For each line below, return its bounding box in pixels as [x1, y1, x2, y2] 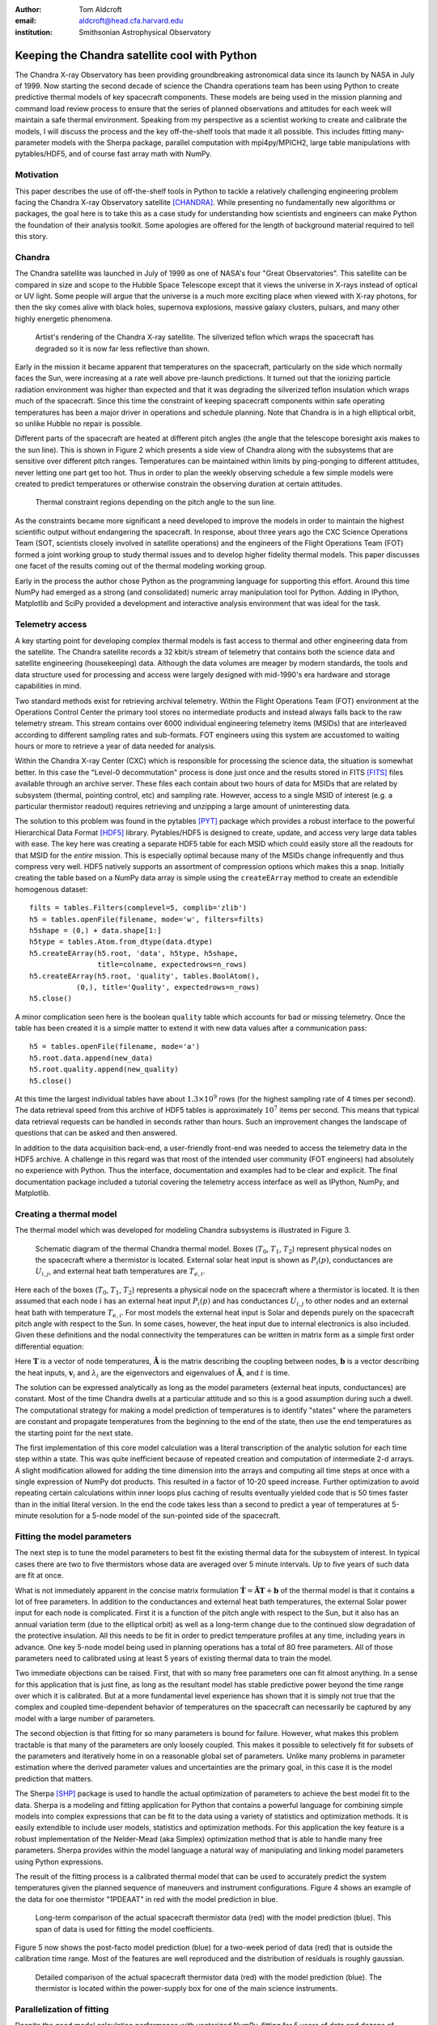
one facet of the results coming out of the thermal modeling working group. [15, 561, 267, 571]
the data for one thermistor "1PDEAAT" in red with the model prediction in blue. [15, 1894, 278, 1904]
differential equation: [15, 1341, 84, 1351]
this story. [15, 232, 49, 241]
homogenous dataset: [15, 884, 88, 894]
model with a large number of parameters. [15, 1713, 155, 1723]
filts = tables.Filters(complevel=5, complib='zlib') [29, 903, 247, 913]
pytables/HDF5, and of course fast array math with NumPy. [15, 149, 212, 159]
